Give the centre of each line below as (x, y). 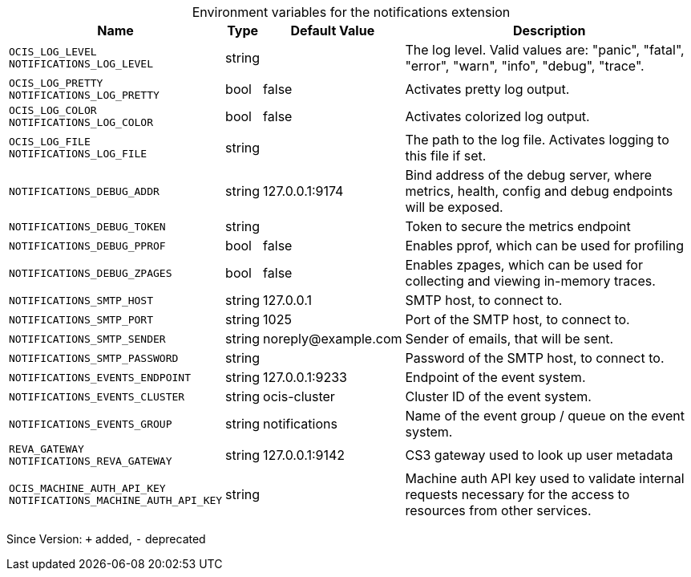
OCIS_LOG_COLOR (53, 110)
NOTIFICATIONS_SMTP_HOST (81, 300)
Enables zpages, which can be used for (524, 265)
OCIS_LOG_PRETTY (56, 83)
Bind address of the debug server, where (529, 175)
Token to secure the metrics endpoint (518, 226)
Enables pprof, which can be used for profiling (545, 246)
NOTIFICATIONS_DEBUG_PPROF (87, 246)
